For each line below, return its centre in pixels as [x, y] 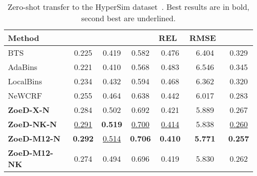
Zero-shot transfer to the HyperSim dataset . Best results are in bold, [128, 7]
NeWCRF [25, 95]
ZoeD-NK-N [32, 124]
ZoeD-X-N [29, 110]
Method [24, 38]
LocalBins [25, 81]
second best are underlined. [128, 18]
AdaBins [23, 67]
